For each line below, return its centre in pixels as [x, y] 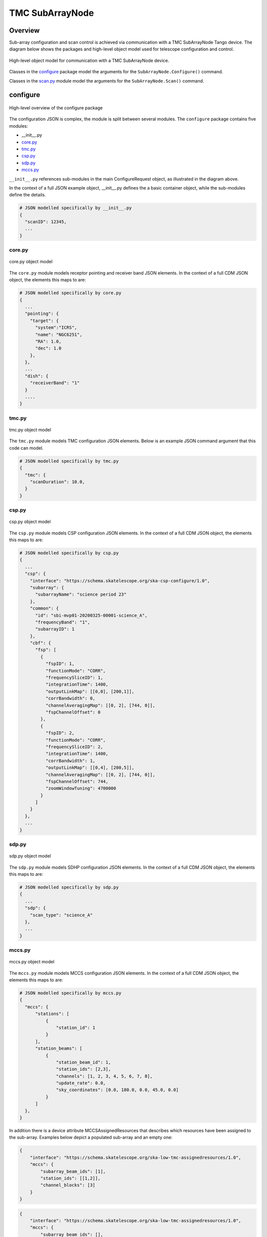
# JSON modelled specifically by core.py [70, 293]
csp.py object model [30, 522]
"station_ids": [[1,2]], [70, 1178]
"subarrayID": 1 [55, 629]
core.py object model [31, 262]
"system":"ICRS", [56, 328]
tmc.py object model [30, 429]
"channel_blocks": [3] [68, 1185]
